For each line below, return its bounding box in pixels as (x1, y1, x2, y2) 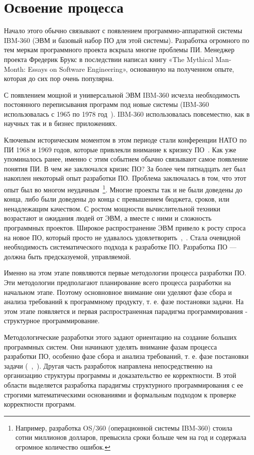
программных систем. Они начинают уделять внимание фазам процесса (4, 341, 217, 352)
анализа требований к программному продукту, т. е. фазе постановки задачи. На (4, 296, 244, 307)
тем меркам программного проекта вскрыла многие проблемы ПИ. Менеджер (4, 44, 234, 55)
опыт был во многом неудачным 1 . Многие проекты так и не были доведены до (4, 183, 243, 194)
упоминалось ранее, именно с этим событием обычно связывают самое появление (4, 154, 248, 164)
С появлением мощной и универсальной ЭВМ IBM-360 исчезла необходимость (4, 89, 240, 100)
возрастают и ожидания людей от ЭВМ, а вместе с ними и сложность (4, 213, 212, 223)
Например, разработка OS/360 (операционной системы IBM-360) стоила (15, 422, 233, 433)
